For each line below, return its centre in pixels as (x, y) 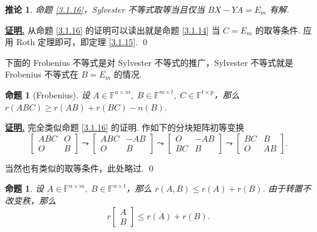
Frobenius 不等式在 (42, 74)
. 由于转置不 (287, 188)
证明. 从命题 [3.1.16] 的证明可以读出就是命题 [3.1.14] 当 (112, 30)
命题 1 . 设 (24, 188)
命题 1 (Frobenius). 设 (48, 94)
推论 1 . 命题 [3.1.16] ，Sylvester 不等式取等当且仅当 (105, 9)
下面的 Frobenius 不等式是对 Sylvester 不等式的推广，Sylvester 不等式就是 (149, 62)
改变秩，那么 (30, 200)
